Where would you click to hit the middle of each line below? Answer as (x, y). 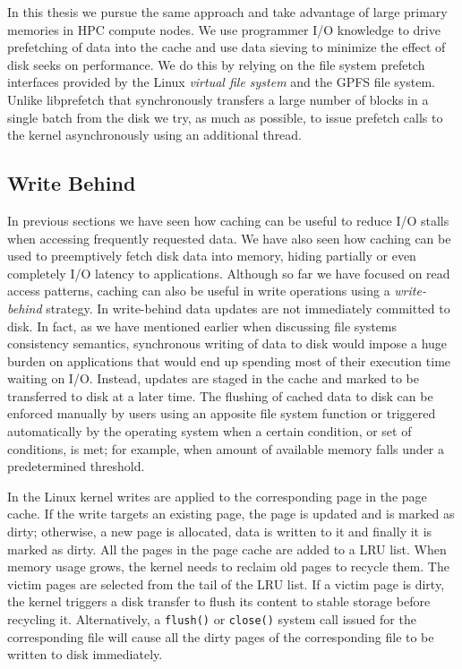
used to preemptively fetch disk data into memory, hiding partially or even (212, 256)
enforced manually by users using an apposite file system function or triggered (222, 413)
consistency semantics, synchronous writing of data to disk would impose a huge (227, 343)
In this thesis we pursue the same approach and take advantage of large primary (227, 12)
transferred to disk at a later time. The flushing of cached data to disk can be (220, 395)
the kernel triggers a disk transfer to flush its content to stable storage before (219, 601)
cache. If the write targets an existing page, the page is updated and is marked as (231, 514)
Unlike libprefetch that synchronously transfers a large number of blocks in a (218, 99)
